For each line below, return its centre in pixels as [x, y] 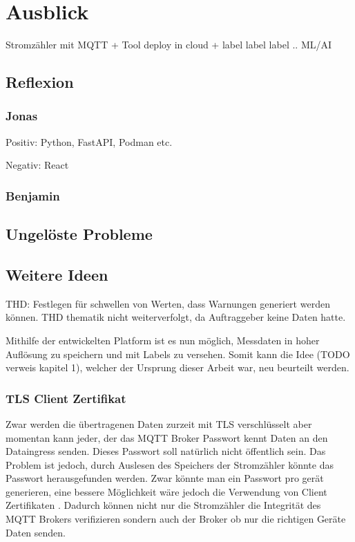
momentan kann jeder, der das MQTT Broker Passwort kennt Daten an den [167, 437]
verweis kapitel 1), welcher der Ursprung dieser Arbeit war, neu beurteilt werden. [177, 367]
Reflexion [40, 82]
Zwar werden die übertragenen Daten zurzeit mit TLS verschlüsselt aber [159, 423]
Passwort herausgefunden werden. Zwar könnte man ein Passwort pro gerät [165, 478]
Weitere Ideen [57, 274]
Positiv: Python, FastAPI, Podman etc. [89, 141]
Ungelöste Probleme [79, 234]
